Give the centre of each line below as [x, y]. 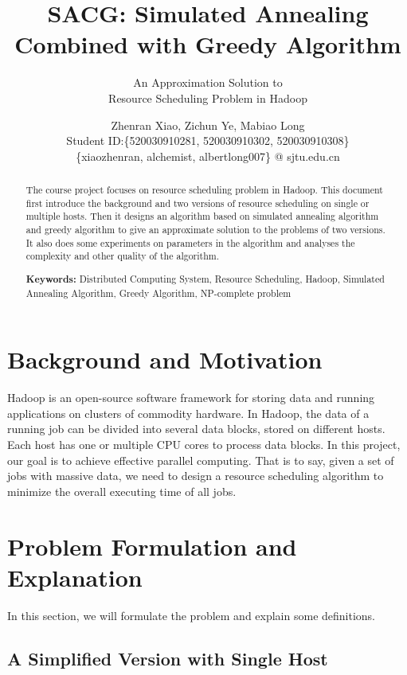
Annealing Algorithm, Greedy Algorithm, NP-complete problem [158, 293]
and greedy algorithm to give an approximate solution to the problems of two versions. [205, 230]
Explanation [75, 577]
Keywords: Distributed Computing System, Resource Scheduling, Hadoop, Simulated [205, 279]
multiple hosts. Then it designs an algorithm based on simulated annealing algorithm [202, 216]
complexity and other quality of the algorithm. [122, 256]
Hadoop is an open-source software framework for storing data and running [191, 398]
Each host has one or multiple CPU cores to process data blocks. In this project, [204, 444]
